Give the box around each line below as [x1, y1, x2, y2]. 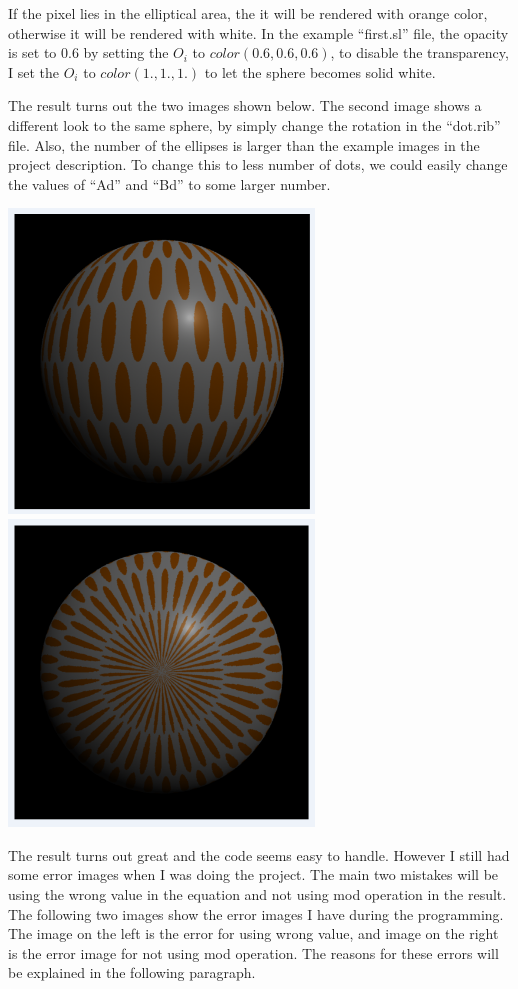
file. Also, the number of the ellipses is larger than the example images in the [8, 134, 480, 155]
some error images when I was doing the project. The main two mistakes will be [8, 864, 499, 885]
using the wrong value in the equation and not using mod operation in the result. [8, 884, 507, 905]
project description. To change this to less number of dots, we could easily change [8, 154, 508, 175]
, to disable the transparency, [330, 42, 509, 63]
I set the [8, 61, 60, 82]
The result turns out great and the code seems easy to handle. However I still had [8, 844, 510, 865]
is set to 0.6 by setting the [8, 42, 169, 63]
